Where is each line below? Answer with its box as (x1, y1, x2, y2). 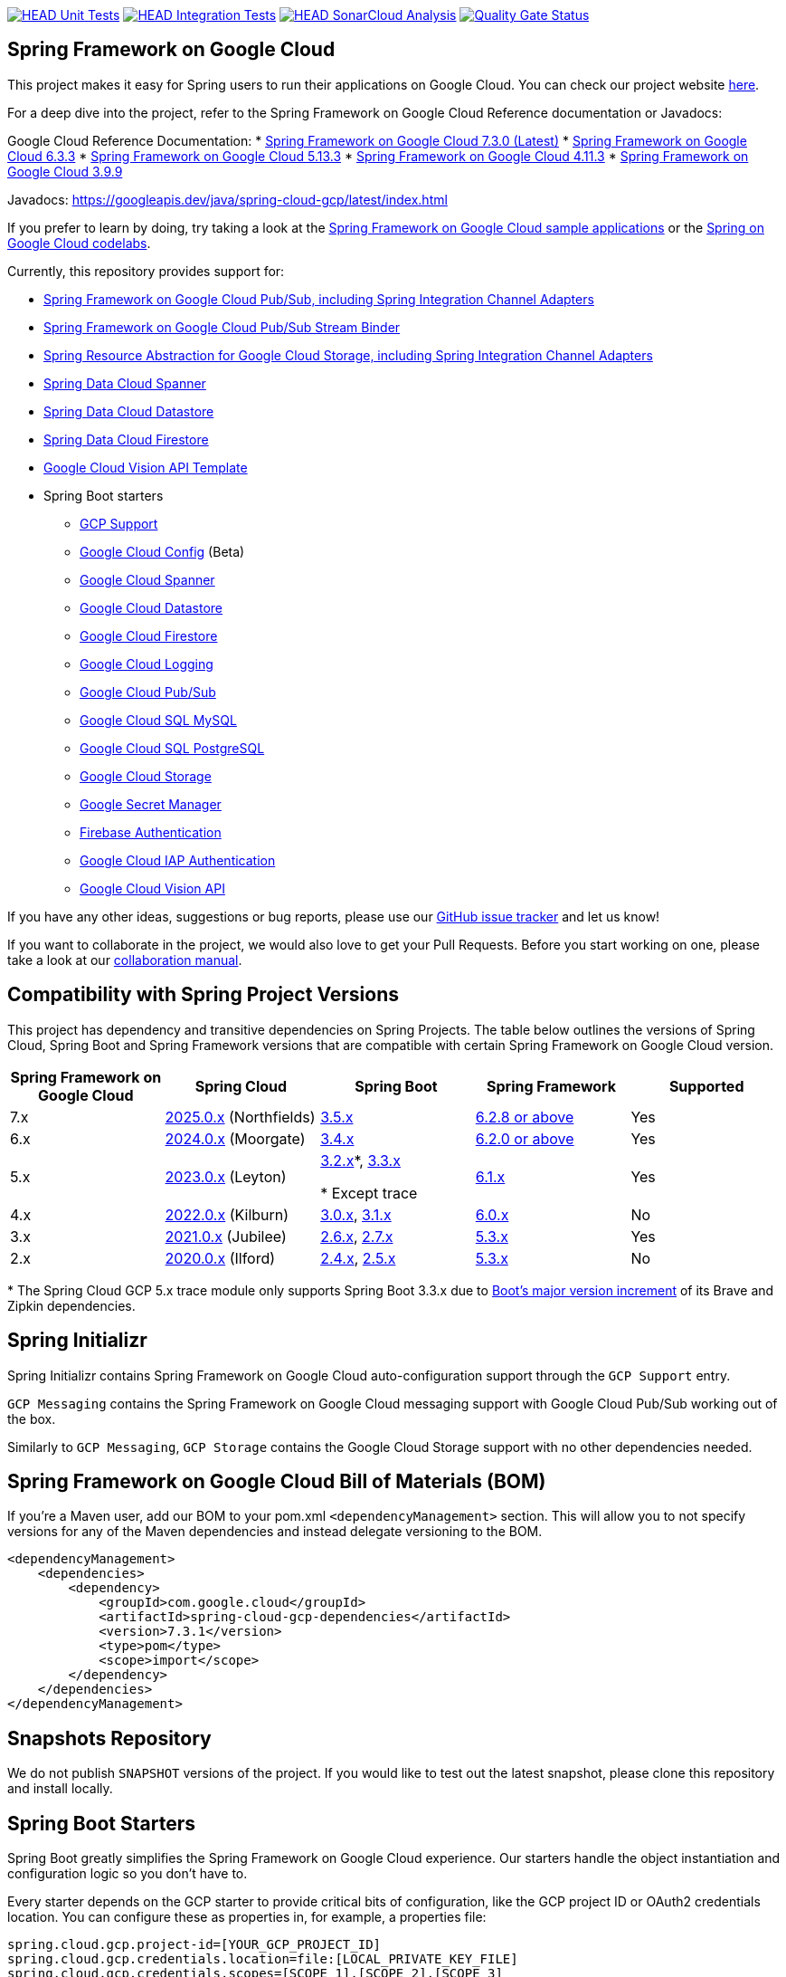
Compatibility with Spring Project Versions (7, 983, 400, 1007)
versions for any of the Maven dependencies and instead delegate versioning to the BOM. (7, 1523, 543, 1540)
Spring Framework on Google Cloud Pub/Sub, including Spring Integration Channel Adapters (43, 291, 594, 307)
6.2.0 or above (475, 1129, 574, 1148)
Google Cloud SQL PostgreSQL (80, 740, 265, 756)
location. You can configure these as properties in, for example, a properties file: (7, 1909, 487, 1925)
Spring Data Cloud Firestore (43, 431, 209, 447)
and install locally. (7, 1781, 113, 1797)
